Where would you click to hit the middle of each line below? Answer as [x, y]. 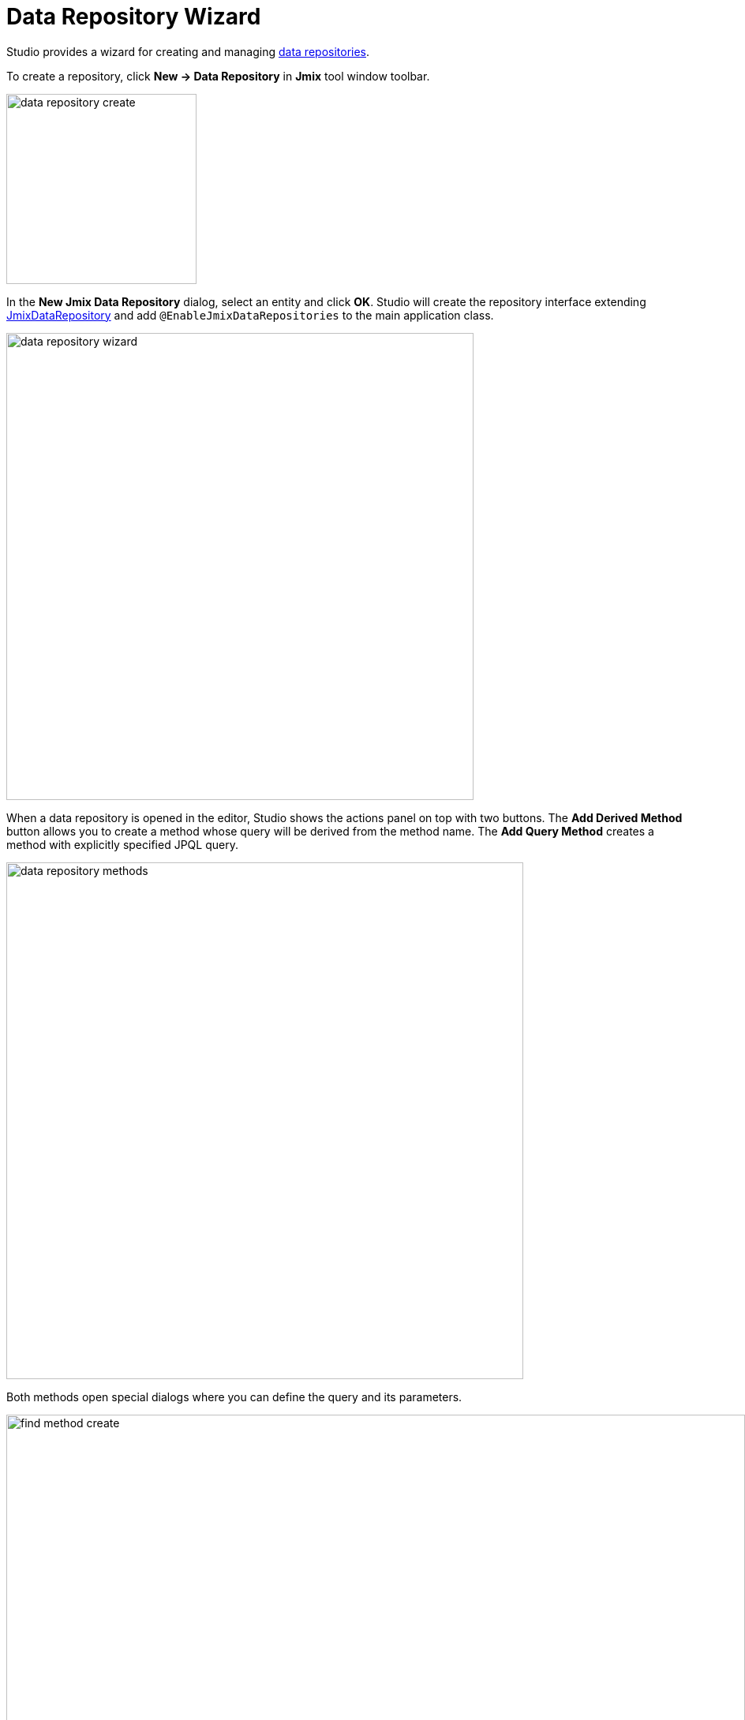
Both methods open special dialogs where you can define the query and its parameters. [234, 1397]
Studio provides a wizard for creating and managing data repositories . [188, 51]
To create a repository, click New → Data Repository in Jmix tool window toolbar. [218, 76]
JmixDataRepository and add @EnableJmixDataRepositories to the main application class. [250, 315]
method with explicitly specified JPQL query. [122, 844]
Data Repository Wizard [134, 17]
